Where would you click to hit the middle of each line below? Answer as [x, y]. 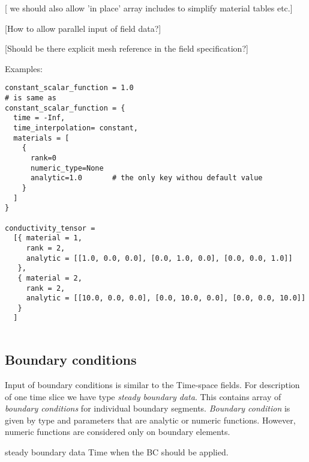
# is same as [31, 98]
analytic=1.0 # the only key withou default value [146, 178]
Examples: [24, 68]
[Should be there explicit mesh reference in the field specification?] [127, 48]
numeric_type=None [67, 168]
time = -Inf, [39, 118]
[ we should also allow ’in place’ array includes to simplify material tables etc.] [149, 8]
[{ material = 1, [48, 238]
